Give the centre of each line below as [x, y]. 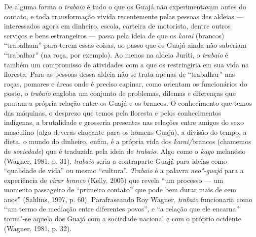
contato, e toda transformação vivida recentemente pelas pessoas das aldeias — [124, 16]
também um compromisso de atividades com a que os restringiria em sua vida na [127, 64]
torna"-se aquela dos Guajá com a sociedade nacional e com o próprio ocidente [123, 219]
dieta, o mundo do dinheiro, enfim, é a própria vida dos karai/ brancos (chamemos [128, 141]
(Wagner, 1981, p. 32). [38, 228]
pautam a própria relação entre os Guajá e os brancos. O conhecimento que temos [128, 103]
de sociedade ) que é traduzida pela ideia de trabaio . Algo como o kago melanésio [125, 151]
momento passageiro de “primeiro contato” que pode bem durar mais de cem [120, 190]
